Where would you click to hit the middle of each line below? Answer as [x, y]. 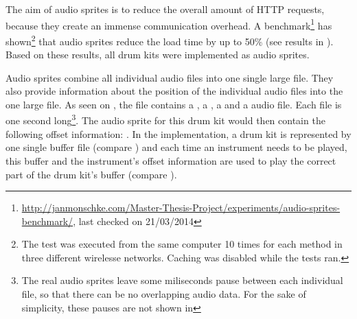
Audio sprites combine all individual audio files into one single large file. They [170, 77]
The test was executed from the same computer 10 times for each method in [182, 244]
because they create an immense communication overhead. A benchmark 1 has [169, 24]
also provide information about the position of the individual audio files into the [174, 91]
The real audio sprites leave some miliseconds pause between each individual [182, 280]
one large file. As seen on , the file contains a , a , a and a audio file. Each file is [174, 104]
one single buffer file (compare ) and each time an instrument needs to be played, [176, 147]
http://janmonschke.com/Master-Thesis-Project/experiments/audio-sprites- [181, 208]
